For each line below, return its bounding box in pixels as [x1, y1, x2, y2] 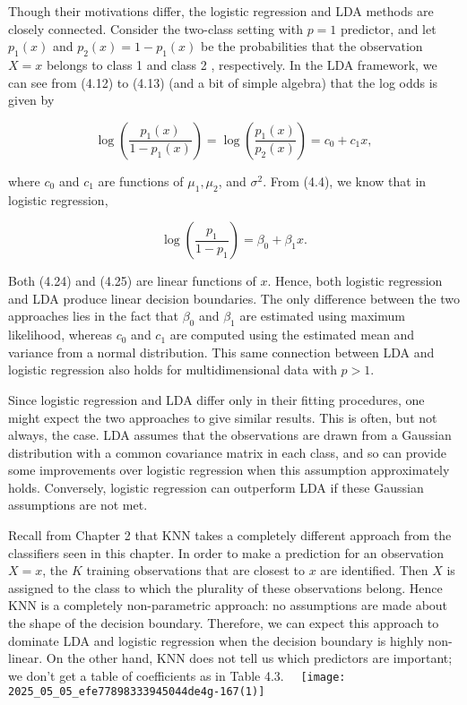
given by [8, 90, 55, 109]
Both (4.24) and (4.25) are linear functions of [8, 271, 256, 290]
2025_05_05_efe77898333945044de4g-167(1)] [8, 685, 265, 699]
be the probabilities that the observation [201, 37, 423, 56]
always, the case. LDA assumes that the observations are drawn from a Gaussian [8, 426, 452, 444]
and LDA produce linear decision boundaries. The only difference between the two [8, 288, 460, 307]
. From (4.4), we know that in [263, 171, 427, 190]
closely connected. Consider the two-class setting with [8, 19, 303, 38]
